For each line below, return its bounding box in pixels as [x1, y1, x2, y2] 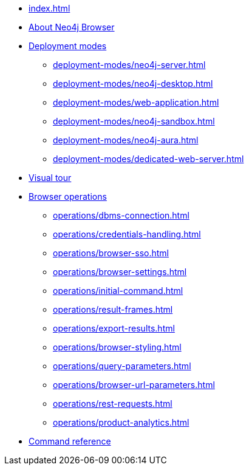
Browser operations [29, 191, 107, 202]
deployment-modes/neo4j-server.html [53, 60, 206, 70]
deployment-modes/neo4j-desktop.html [53, 78, 213, 89]
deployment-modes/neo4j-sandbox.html [53, 116, 215, 126]
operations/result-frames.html [53, 304, 173, 315]
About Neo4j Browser [29, 22, 115, 32]
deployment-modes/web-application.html [53, 97, 219, 107]
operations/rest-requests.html [53, 398, 172, 409]
